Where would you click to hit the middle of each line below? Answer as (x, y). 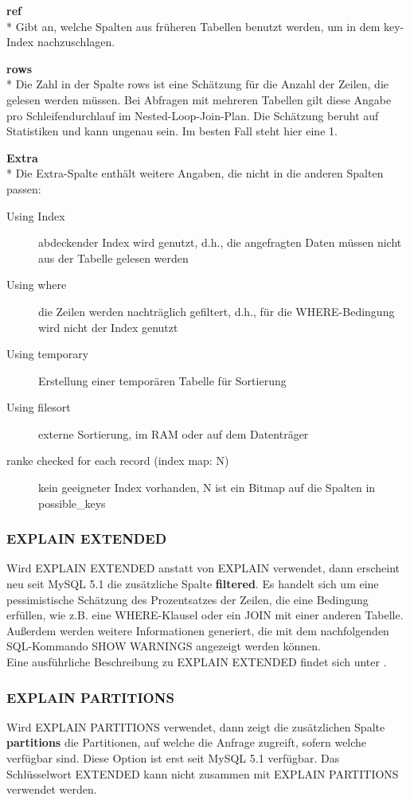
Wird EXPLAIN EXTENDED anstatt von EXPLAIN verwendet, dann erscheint (203, 568)
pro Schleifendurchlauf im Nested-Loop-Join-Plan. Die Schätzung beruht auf (193, 115)
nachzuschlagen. (76, 42)
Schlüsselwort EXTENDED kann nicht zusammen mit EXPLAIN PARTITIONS (203, 773)
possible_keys (72, 503)
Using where (37, 285)
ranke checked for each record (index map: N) (118, 460)
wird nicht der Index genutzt (108, 327)
